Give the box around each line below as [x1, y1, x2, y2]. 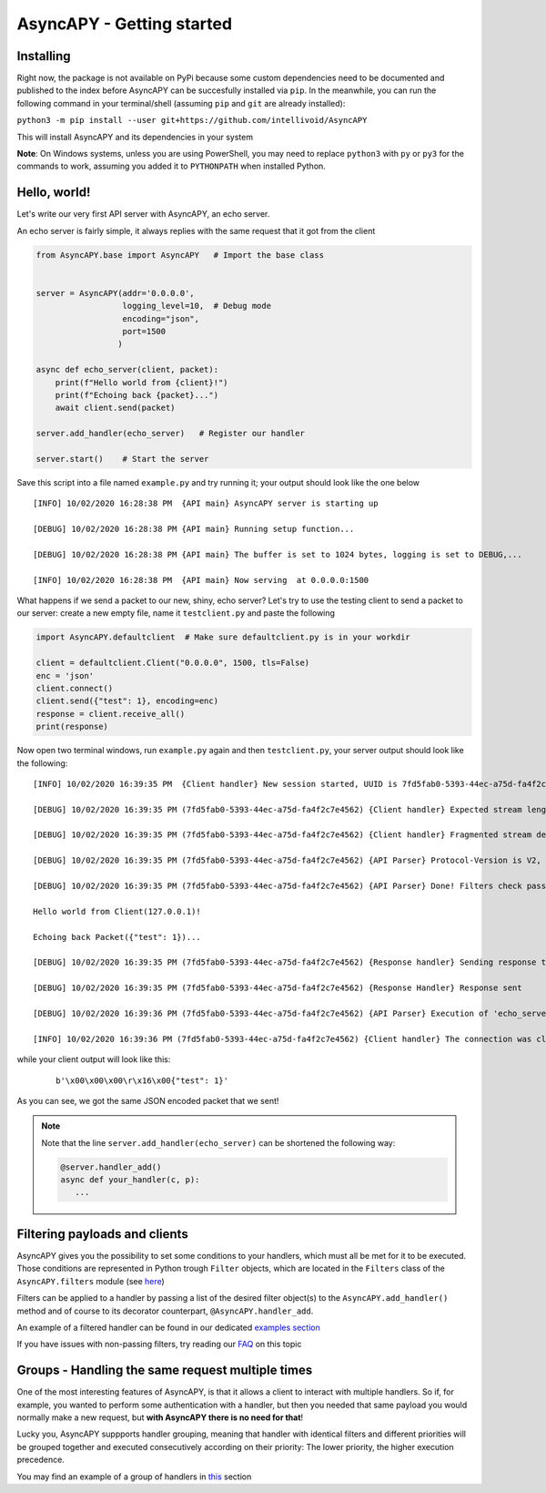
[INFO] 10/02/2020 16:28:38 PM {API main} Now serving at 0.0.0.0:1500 [33, 575, 369, 585]
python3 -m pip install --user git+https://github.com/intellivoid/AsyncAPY [16, 115, 368, 126]
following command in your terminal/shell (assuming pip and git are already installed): [16, 97, 346, 108]
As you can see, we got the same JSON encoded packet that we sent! [16, 1095, 279, 1106]
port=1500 [122, 326, 167, 337]
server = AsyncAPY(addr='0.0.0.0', [35, 288, 195, 298]
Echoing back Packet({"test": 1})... [33, 932, 202, 942]
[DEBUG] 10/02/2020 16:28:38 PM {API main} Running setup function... [33, 524, 355, 535]
